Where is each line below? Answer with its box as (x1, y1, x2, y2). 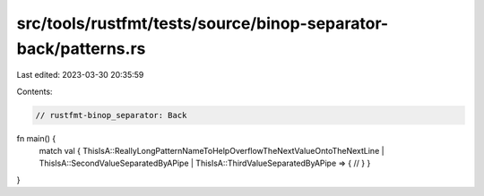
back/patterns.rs (16, 38, 146, 58)
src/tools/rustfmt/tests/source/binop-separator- (16, 13, 389, 33)
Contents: (16, 86, 53, 97)
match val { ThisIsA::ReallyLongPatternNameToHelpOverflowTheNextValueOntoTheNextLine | (39, 146, 385, 157)
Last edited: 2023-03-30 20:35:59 (16, 70, 144, 81)
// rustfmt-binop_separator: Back (35, 110, 187, 120)
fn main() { (16, 132, 56, 143)
